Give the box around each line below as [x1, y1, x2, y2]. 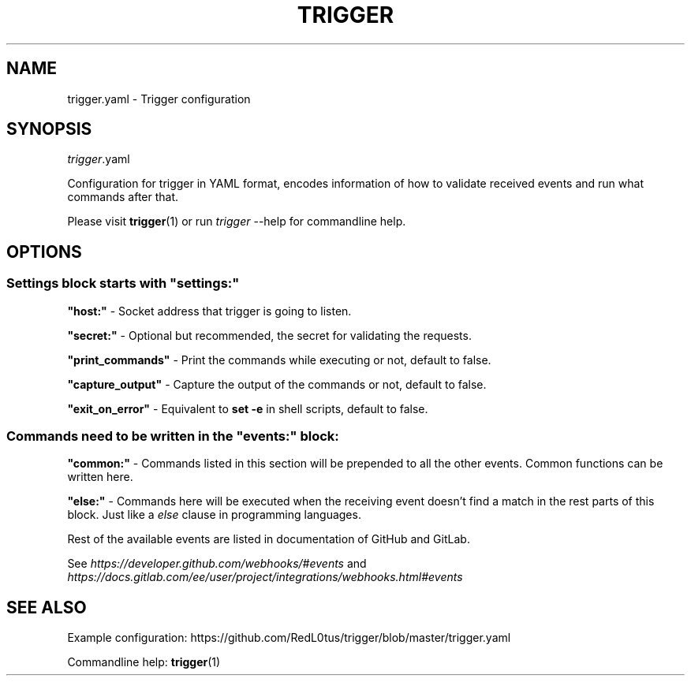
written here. [67, 470, 133, 484]
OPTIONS [6, 241, 82, 262]
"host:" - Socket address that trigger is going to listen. [67, 304, 352, 318]
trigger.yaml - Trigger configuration [67, 91, 251, 106]
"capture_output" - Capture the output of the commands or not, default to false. [67, 377, 487, 391]
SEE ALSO [6, 597, 87, 617]
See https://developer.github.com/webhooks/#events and [67, 557, 367, 571]
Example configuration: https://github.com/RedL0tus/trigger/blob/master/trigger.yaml [67, 631, 511, 645]
